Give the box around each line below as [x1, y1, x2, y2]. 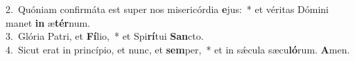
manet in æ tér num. [6, 15, 90, 29]
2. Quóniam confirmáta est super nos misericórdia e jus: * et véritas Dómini [6, 2, 329, 16]
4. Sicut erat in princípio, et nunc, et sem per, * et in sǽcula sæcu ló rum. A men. [6, 42, 350, 56]
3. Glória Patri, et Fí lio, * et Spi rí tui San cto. [6, 29, 204, 43]
